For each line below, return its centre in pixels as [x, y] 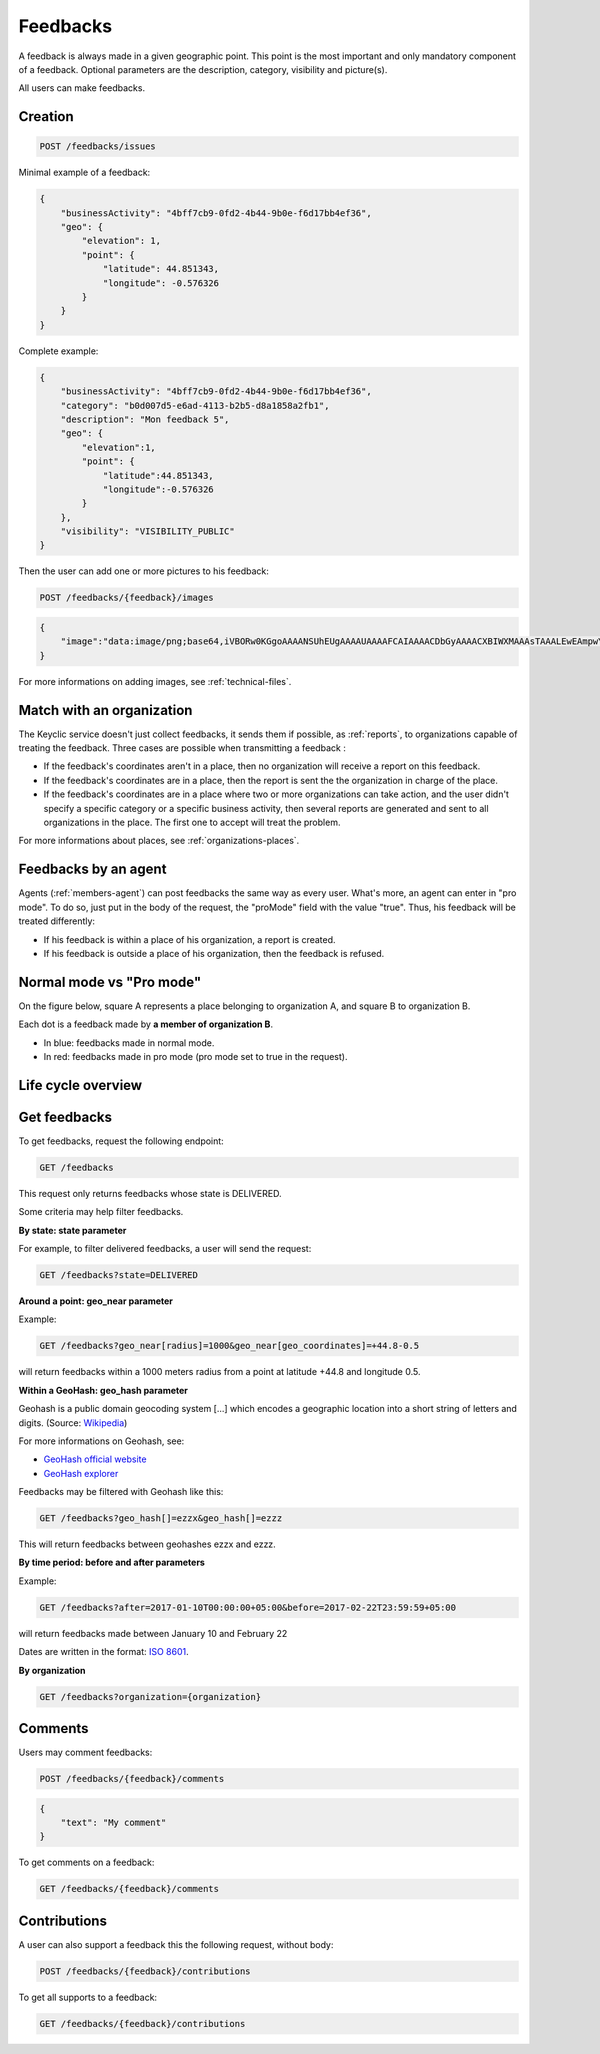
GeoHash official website [95, 1459]
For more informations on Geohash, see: [101, 1441]
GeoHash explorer [81, 1473]
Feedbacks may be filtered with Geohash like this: [121, 1492]
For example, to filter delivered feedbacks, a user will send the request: [165, 1249]
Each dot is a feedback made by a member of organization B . [146, 1024]
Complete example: [58, 351]
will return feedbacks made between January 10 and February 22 [153, 1633]
